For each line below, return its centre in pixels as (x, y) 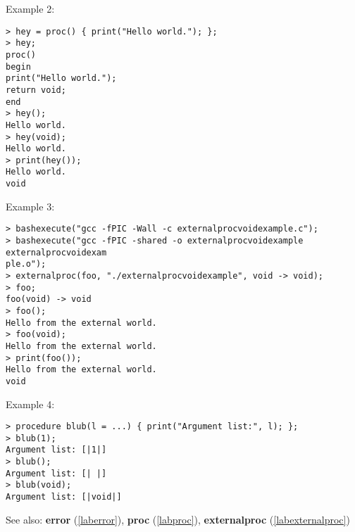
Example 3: (30, 206)
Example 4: (30, 404)
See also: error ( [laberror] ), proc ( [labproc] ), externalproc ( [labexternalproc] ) (178, 519)
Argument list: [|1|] (56, 450)
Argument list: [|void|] (64, 497)
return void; (36, 90)
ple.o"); (26, 264)
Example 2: (30, 8)
